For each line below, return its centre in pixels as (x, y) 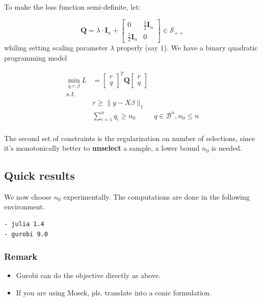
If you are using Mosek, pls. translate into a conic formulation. (114, 293)
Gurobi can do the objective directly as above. (88, 275)
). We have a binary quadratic (211, 48)
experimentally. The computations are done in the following (156, 196)
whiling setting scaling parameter (56, 48)
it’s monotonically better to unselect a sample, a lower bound (102, 148)
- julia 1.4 (24, 224)
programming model (36, 57)
